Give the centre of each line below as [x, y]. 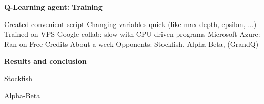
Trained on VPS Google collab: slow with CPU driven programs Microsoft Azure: [132, 34]
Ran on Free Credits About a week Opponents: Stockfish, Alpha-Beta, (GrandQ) [131, 44]
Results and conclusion [45, 61]
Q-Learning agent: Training [53, 7]
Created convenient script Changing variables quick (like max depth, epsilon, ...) [130, 24]
